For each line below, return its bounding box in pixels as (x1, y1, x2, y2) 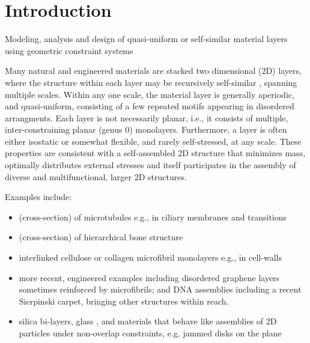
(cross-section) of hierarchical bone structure (19, 231, 183, 243)
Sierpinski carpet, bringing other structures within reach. (19, 294, 229, 307)
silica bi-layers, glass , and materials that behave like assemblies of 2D (19, 315, 277, 327)
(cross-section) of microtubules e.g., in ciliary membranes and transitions (19, 210, 287, 223)
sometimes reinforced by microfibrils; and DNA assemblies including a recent (19, 283, 302, 296)
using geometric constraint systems (5, 44, 133, 56)
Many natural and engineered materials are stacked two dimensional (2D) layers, (5, 64, 302, 77)
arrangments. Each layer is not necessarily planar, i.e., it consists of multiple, (5, 111, 288, 124)
